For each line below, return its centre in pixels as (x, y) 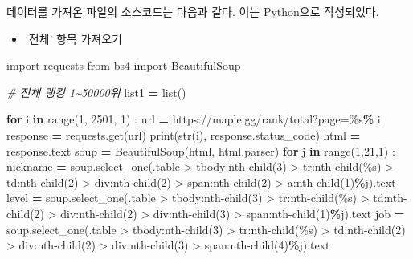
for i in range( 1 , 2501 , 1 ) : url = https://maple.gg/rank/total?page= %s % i (194, 119)
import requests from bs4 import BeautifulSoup (124, 65)
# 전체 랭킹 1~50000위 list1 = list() (96, 92)
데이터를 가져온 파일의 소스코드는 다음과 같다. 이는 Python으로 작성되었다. (193, 11)
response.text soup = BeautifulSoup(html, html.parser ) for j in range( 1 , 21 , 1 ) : (201, 150)
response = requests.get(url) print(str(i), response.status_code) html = (184, 134)
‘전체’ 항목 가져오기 (74, 38)
